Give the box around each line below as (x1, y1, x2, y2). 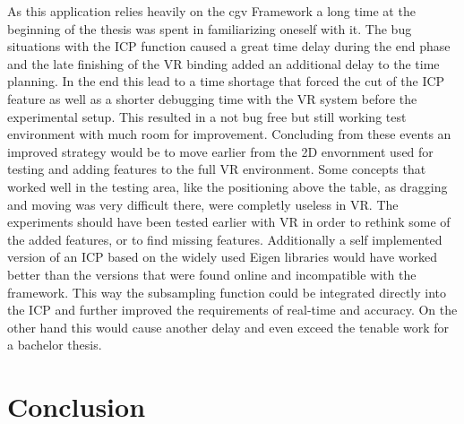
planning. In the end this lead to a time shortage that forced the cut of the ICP (7, 72, 445, 91)
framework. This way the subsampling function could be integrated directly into (7, 282, 447, 301)
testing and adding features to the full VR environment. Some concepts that (7, 160, 426, 178)
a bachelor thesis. (7, 335, 102, 354)
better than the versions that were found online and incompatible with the (7, 264, 417, 283)
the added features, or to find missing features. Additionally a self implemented (7, 229, 443, 248)
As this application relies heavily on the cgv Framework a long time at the (7, 2, 416, 20)
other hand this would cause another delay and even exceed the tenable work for (7, 317, 450, 336)
